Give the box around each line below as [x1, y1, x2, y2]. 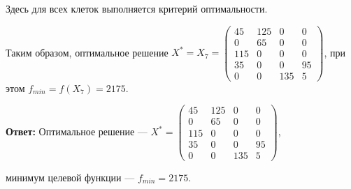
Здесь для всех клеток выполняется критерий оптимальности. [6, 1, 268, 15]
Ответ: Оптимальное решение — [6, 124, 148, 139]
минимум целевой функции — [6, 169, 135, 184]
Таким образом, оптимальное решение [6, 45, 169, 59]
